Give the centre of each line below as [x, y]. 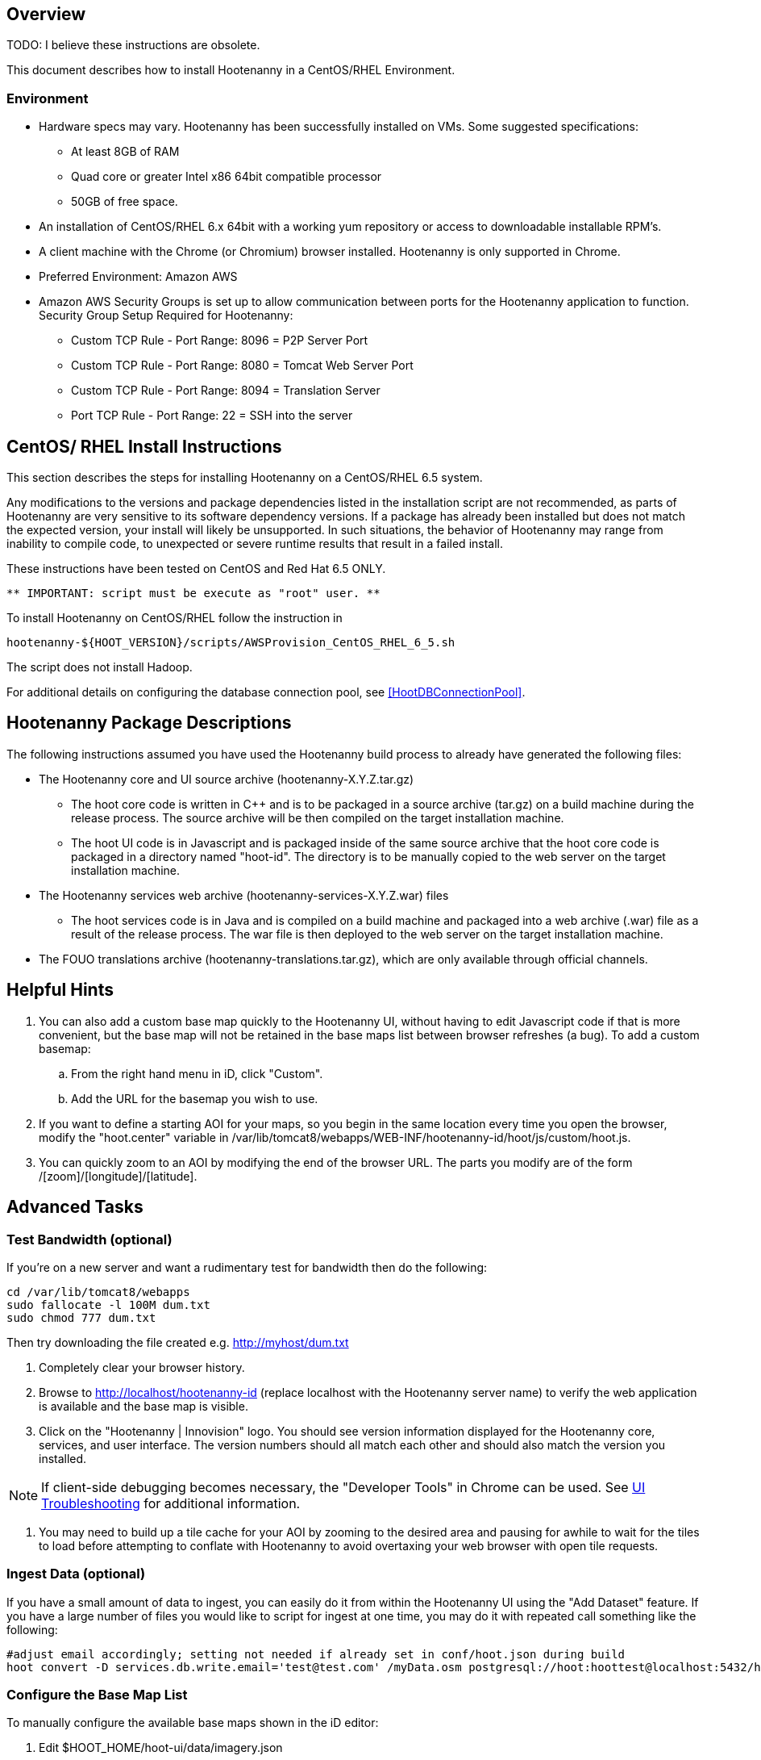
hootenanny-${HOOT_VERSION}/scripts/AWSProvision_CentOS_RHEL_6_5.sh [231, 643]
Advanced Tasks [75, 1207]
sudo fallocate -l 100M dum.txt [108, 1304]
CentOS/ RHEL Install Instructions [144, 446]
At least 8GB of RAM [125, 152]
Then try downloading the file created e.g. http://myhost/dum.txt [178, 1342]
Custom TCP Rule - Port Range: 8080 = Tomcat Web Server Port [242, 366]
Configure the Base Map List [97, 1695]
